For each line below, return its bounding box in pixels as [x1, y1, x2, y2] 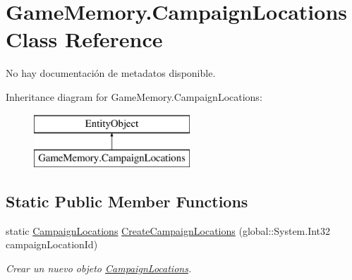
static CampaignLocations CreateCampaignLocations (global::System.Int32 [6, 223, 331, 238]
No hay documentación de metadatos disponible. [6, 66, 216, 80]
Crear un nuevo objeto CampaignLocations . [6, 261, 192, 276]
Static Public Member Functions [6, 190, 248, 212]
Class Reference [6, 25, 163, 54]
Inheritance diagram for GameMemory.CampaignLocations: [6, 89, 262, 104]
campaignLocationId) [6, 237, 98, 252]
